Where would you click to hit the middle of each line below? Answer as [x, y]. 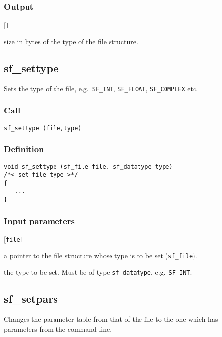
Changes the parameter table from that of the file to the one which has [111, 319]
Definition [24, 149]
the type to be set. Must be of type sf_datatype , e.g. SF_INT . [98, 272]
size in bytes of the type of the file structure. [71, 41]
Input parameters [39, 220]
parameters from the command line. [58, 328]
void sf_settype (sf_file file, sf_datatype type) [88, 167]
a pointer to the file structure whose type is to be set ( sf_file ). [101, 255]
